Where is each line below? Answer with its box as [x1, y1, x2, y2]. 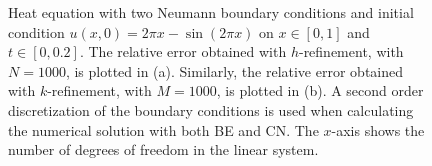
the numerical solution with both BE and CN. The [8, 119, 319, 140]
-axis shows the [331, 119, 425, 140]
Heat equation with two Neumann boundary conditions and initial [8, 2, 414, 22]
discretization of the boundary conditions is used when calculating [8, 99, 414, 120]
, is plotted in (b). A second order [216, 80, 424, 101]
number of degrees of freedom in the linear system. [8, 139, 319, 160]
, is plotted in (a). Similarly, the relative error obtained [65, 60, 403, 81]
